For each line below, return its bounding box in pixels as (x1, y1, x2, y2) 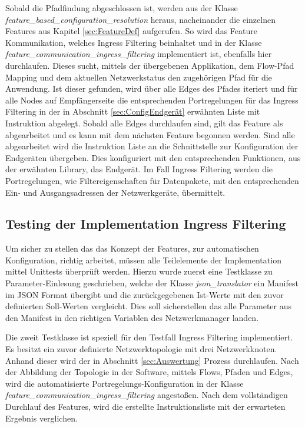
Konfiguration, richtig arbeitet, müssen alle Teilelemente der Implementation (5, 253, 281, 266)
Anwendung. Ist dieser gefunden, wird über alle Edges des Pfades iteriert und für (5, 82, 298, 95)
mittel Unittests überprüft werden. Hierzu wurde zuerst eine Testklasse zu (5, 265, 273, 277)
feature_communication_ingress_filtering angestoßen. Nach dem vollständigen (5, 389, 288, 401)
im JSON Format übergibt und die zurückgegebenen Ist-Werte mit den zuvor (5, 288, 284, 300)
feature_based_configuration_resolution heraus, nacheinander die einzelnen (5, 13, 276, 25)
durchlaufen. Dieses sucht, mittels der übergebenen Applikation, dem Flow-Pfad (5, 59, 294, 71)
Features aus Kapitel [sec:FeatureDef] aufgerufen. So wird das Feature (5, 25, 257, 37)
